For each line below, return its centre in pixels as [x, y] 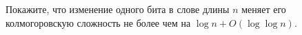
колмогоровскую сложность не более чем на [98, 22]
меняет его [264, 9]
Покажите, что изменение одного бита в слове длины [118, 9]
